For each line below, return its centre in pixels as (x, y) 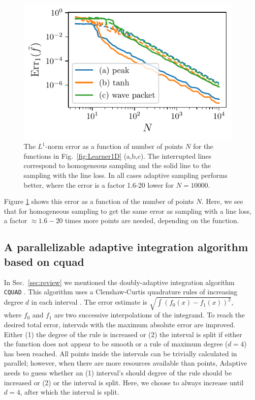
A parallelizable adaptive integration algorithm (126, 247)
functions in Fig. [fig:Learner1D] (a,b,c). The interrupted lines (118, 156)
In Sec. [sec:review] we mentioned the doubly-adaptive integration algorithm (119, 282)
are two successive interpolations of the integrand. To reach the (150, 315)
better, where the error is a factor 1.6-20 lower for (99, 185)
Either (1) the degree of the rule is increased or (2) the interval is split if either (123, 334)
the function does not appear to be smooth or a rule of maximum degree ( (116, 344)
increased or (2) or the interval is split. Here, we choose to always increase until (124, 382)
